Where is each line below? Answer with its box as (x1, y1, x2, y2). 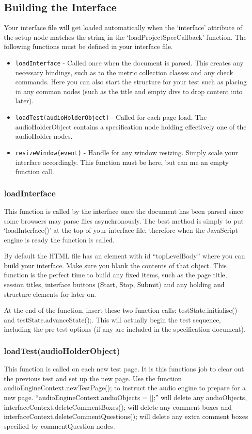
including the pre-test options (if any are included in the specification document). (4, 324, 246, 334)
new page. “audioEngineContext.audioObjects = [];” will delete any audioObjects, (4, 392, 247, 402)
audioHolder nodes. (15, 131, 73, 141)
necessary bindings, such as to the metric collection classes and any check (15, 67, 233, 77)
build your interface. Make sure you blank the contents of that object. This (4, 260, 227, 270)
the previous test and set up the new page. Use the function (4, 373, 182, 383)
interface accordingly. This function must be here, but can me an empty (15, 157, 229, 167)
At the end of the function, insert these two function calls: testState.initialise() (4, 305, 237, 315)
